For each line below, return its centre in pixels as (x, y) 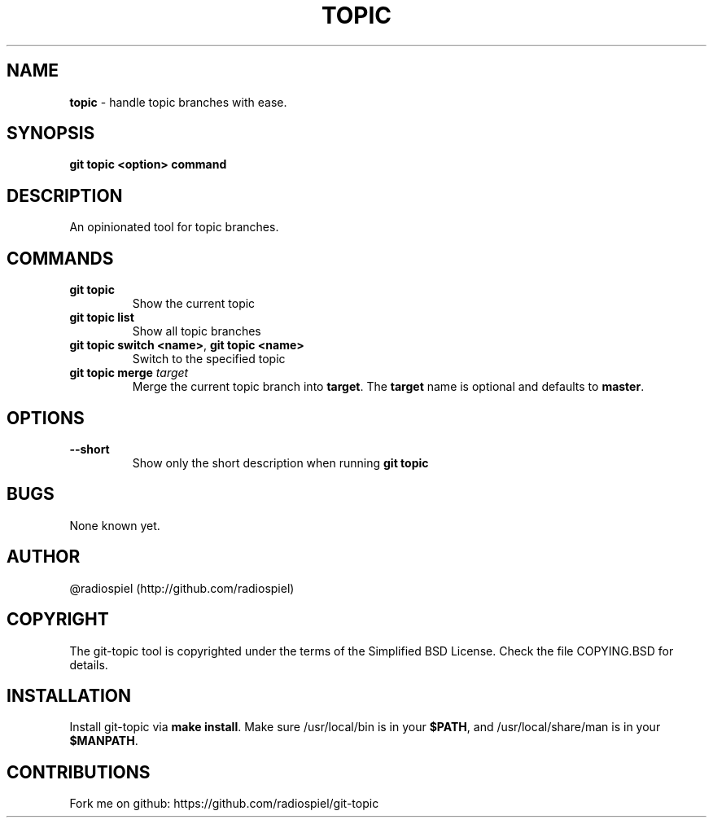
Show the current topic (194, 304)
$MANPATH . (104, 741)
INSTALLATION (69, 695)
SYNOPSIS (51, 134)
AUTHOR (44, 557)
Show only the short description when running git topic (280, 462)
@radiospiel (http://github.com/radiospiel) (182, 588)
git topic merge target (129, 373)
